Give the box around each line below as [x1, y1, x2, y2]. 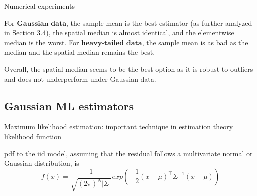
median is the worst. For [4, 37, 79, 47]
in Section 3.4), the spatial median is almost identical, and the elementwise [4, 27, 234, 38]
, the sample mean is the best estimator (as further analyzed [66, 17, 252, 28]
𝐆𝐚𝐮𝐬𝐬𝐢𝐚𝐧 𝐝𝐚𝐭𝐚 [17, 20, 67, 27]
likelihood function [4, 131, 61, 141]
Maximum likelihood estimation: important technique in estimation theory [4, 121, 233, 132]
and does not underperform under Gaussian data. [4, 73, 156, 84]
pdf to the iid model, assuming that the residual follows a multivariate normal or [4, 148, 253, 158]
